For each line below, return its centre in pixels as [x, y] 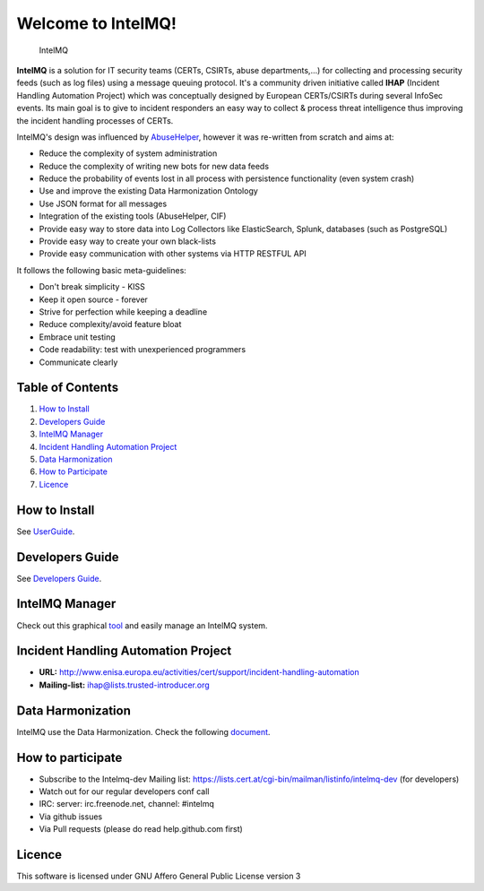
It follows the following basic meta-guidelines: [102, 270]
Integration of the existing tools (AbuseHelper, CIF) [133, 216]
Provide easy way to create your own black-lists [128, 241]
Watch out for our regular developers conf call [124, 792]
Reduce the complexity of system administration [128, 153]
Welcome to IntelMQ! [97, 23]
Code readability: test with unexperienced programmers [143, 350]
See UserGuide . [46, 531]
